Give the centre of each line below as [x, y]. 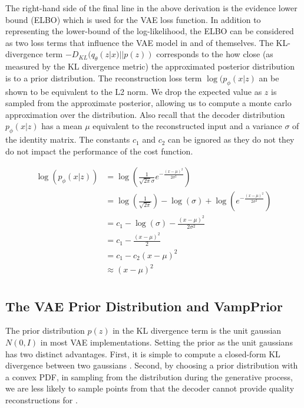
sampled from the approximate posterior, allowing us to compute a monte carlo [148, 103]
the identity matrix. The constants [68, 139]
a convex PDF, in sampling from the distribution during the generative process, [149, 376]
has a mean [62, 126]
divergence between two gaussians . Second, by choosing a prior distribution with [152, 365]
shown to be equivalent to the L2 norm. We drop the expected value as [134, 91]
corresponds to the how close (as [215, 54]
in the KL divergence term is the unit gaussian [197, 330]
